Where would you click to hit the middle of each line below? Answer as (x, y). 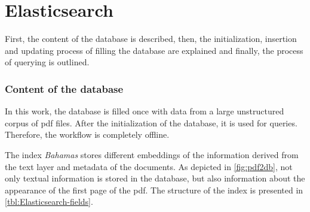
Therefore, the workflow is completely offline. (87, 134)
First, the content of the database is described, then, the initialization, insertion (151, 39)
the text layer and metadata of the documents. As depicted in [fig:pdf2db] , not (149, 166)
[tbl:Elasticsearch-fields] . (49, 202)
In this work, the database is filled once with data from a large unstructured (145, 111)
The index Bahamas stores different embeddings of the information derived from (152, 154)
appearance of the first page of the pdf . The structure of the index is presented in (154, 190)
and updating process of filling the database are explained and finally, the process (154, 50)
